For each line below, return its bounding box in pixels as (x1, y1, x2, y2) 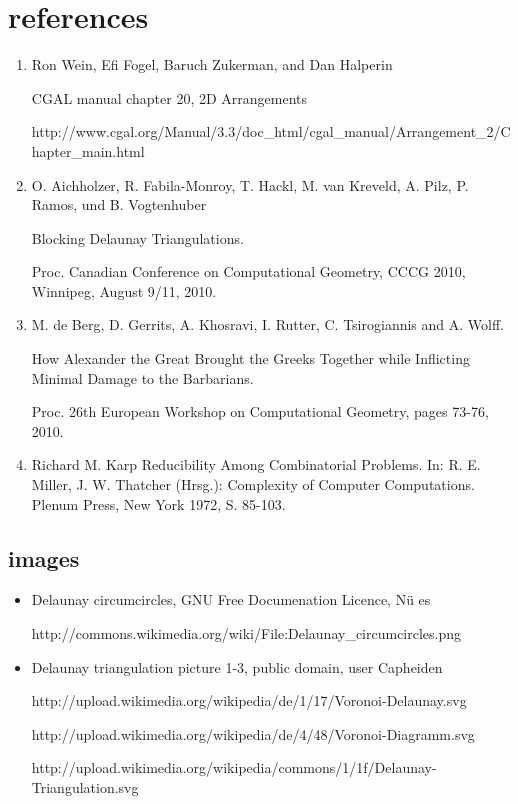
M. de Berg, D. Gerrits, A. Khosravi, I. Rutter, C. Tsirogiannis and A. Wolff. (31, 314, 504, 335)
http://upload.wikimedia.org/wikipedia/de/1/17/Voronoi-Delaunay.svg (31, 690, 467, 711)
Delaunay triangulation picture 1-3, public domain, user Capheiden (31, 656, 443, 677)
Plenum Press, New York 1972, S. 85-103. (31, 493, 286, 514)
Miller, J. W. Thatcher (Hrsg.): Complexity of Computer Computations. (31, 474, 475, 495)
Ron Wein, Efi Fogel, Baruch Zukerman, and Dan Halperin (31, 54, 393, 75)
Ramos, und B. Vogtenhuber (31, 194, 207, 215)
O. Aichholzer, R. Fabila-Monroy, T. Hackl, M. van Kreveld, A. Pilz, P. (31, 174, 469, 195)
